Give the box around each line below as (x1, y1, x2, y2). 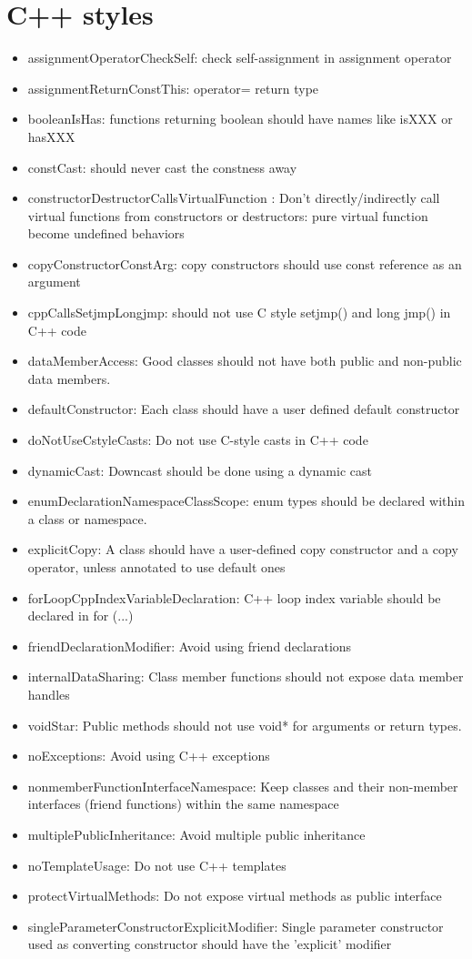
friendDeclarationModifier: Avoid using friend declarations (27, 636, 352, 655)
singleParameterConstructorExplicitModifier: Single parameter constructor (27, 916, 444, 935)
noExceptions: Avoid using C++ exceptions (27, 746, 270, 765)
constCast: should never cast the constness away (27, 157, 297, 177)
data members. (27, 368, 111, 388)
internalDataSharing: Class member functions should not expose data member (27, 667, 464, 686)
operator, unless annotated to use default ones (27, 558, 286, 576)
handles (27, 684, 70, 703)
